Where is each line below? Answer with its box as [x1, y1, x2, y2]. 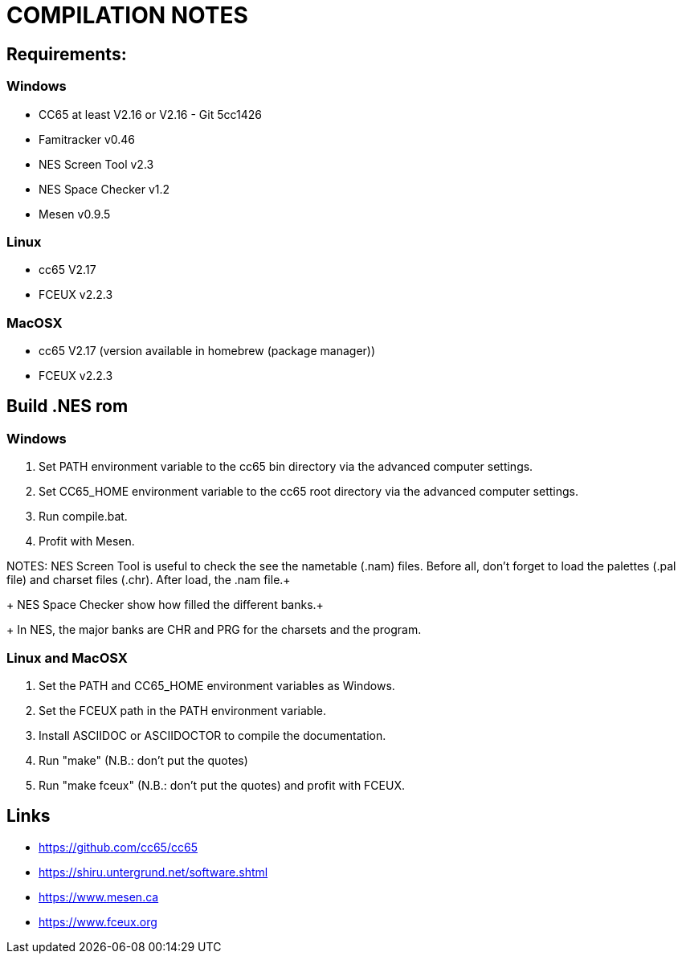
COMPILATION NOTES [6, 2, 248, 29]
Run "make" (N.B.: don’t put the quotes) [39, 754, 248, 768]
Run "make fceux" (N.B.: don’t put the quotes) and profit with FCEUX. [39, 778, 406, 793]
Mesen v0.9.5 [39, 206, 111, 221]
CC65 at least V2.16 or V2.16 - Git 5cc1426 [39, 107, 263, 121]
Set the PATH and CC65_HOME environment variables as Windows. [39, 679, 395, 693]
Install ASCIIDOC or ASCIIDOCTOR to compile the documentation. [39, 729, 386, 743]
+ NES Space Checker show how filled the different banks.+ [6, 598, 324, 612]
